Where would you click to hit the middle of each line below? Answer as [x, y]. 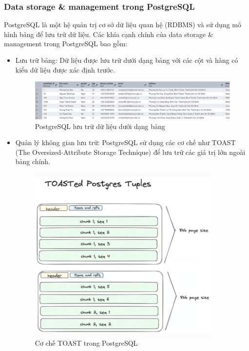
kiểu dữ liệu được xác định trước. [65, 69]
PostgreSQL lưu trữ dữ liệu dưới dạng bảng [100, 126]
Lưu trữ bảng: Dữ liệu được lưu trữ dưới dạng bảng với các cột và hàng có [127, 60]
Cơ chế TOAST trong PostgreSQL [86, 343]
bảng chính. [33, 161]
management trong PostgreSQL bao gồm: [66, 44]
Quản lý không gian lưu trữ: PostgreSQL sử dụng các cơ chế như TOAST [125, 142]
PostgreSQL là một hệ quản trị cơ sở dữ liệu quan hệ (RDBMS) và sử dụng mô [123, 25]
